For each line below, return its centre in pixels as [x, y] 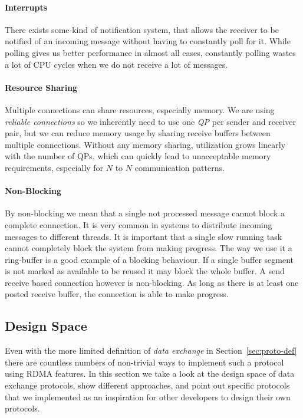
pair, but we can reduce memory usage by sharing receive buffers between [138, 133]
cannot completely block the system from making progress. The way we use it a [149, 248]
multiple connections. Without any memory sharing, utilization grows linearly [145, 144]
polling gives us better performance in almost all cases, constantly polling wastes [150, 52]
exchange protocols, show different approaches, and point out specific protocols [147, 385]
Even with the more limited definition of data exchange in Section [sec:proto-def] [151, 350]
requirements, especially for [54, 167]
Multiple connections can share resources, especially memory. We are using [140, 109]
